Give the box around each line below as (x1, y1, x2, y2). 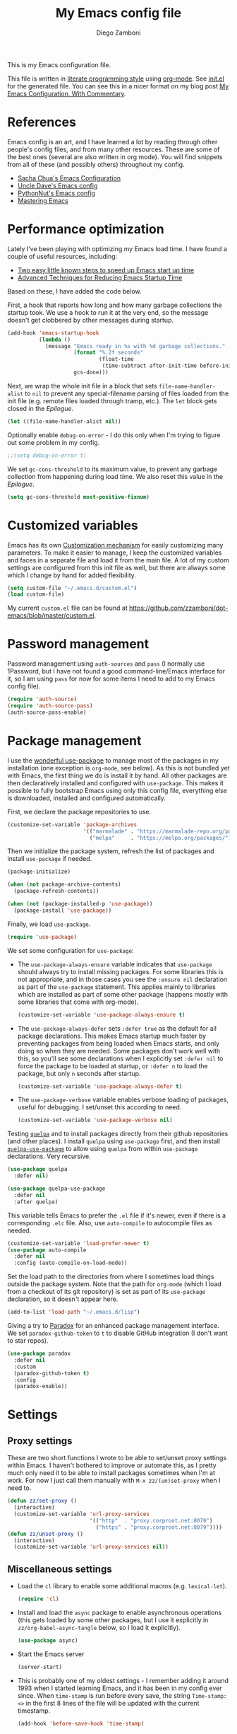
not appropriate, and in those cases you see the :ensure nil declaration (17, 975, 228, 983)
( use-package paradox (7, 1350, 71, 1357)
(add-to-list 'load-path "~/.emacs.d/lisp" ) (7, 1309, 140, 1316)
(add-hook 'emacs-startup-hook (7, 329, 99, 337)
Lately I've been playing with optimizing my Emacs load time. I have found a (7, 244, 228, 253)
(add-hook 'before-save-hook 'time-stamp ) (17, 1720, 145, 1727)
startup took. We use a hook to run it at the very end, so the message (7, 308, 209, 316)
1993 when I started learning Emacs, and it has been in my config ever (17, 1684, 222, 1692)
